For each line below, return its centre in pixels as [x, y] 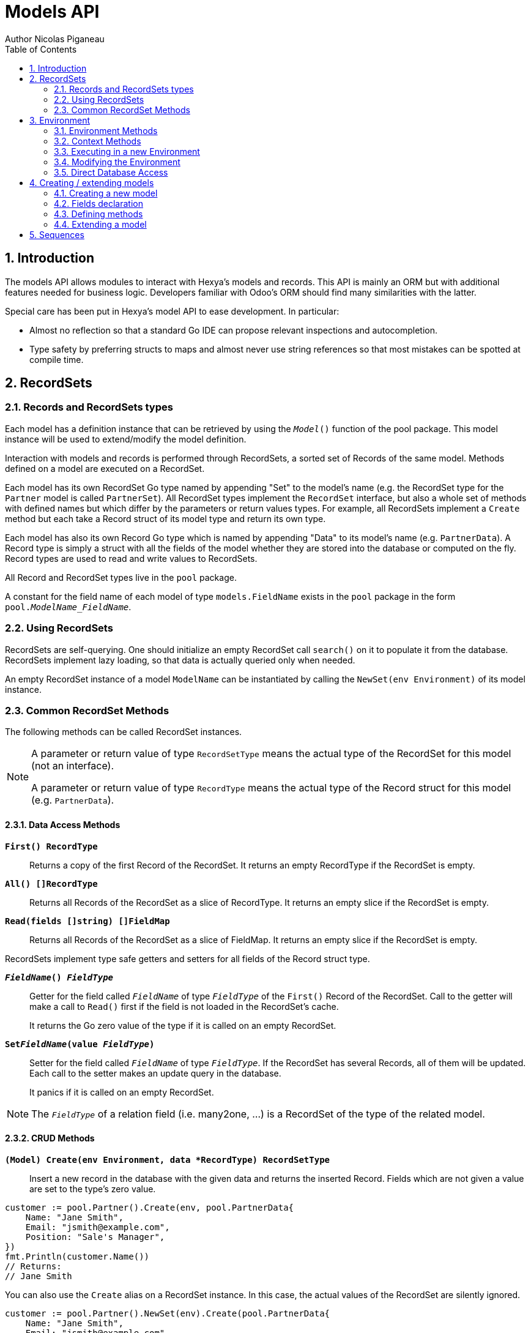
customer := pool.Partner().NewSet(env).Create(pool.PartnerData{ [168, 1313]
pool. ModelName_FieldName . [68, 607]
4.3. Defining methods [98, 214]
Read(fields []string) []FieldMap [87, 921]
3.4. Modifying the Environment [117, 162]
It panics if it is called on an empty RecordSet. [122, 1092]
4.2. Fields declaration [98, 203]
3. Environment [60, 120]
